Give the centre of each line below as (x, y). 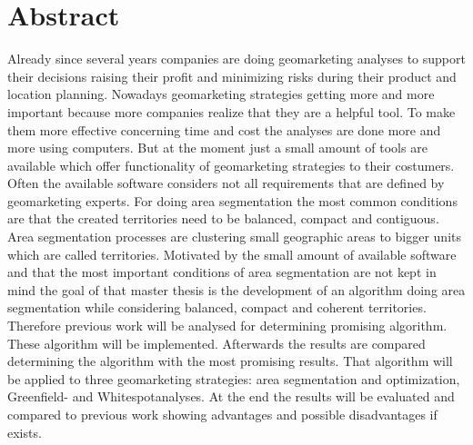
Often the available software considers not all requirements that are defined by (226, 183)
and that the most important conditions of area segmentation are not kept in (222, 272)
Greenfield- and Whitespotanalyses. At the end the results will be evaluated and (231, 396)
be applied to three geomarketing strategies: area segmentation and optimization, (234, 378)
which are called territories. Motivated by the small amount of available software (232, 254)
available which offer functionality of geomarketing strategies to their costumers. (231, 165)
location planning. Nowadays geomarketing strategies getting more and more (221, 94)
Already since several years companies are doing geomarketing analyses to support (236, 59)
